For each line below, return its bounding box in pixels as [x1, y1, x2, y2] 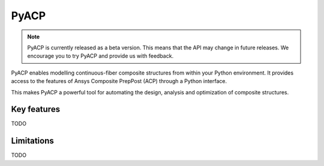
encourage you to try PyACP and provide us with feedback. [27, 52, 174, 60]
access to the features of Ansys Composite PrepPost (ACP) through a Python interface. [11, 78, 227, 85]
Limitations [11, 136, 54, 146]
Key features [11, 104, 60, 114]
